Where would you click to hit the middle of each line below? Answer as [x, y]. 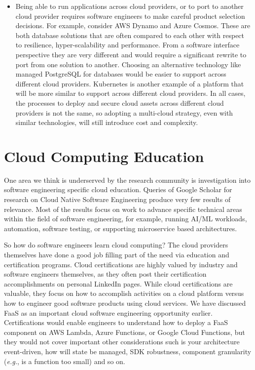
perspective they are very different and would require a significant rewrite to [131, 54]
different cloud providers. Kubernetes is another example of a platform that [130, 83]
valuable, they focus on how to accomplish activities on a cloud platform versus [124, 293]
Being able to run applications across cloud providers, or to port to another [129, 6]
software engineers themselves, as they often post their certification [105, 274]
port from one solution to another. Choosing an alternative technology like [128, 64]
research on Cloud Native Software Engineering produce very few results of [117, 199]
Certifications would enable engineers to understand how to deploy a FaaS [116, 322]
